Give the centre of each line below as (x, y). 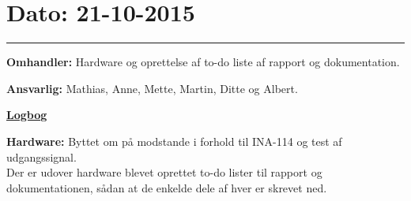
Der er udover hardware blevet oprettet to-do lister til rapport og (164, 172)
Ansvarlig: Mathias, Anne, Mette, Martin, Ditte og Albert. (152, 88)
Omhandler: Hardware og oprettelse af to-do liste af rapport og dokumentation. (203, 62)
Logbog (27, 115)
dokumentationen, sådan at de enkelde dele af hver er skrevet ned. (167, 187)
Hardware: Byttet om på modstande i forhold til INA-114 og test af (174, 141)
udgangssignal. (41, 156)
